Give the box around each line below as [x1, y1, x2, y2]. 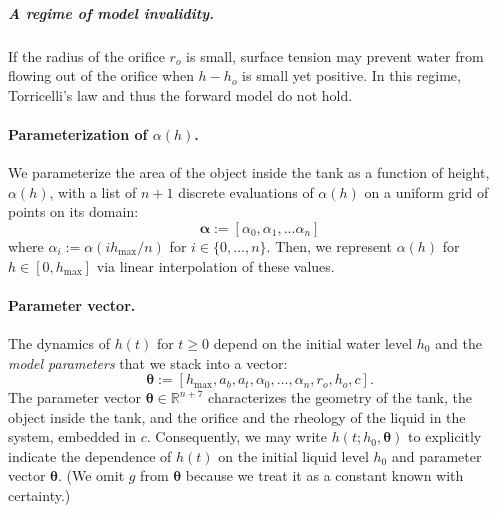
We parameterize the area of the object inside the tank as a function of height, [8, 162, 490, 183]
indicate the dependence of [8, 445, 172, 466]
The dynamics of [8, 332, 110, 353]
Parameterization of [8, 123, 148, 144]
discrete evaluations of [178, 181, 314, 202]
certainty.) [8, 485, 71, 506]
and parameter [391, 445, 482, 466]
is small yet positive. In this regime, [242, 65, 461, 86]
